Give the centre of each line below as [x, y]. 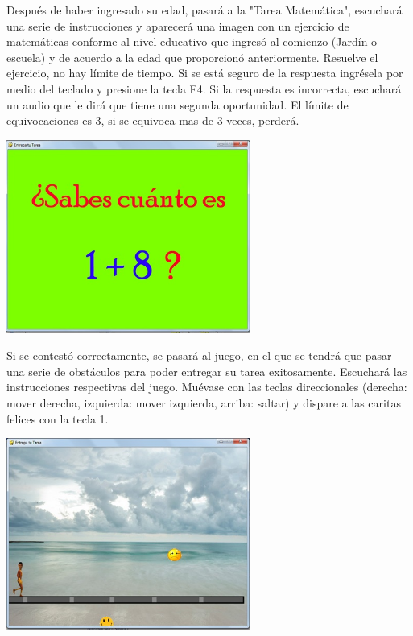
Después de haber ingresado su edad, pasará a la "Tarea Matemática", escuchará [204, 10]
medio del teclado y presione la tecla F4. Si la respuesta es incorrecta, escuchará [204, 88]
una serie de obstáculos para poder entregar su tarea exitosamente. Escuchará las [207, 371]
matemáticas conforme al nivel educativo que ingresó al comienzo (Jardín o [192, 41]
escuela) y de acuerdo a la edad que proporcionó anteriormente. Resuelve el [192, 57]
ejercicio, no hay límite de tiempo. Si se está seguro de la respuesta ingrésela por [205, 73]
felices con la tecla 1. [58, 418]
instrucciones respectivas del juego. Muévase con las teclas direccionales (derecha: [207, 387]
